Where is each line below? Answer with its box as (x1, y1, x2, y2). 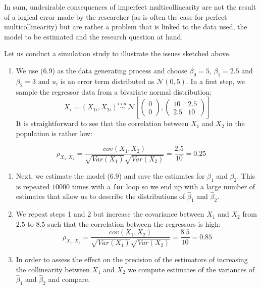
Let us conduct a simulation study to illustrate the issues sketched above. (4, 48, 231, 59)
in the (227, 118, 245, 129)
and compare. (48, 274, 90, 284)
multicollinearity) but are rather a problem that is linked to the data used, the (4, 21, 247, 32)
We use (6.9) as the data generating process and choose (16, 65, 187, 75)
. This (237, 170, 255, 181)
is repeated (16, 181, 50, 191)
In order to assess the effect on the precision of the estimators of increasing (16, 254, 248, 264)
